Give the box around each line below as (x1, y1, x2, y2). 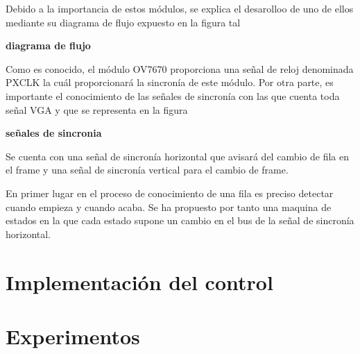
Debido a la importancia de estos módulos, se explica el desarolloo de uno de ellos (6, 1, 354, 15)
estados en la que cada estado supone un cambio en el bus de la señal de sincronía (6, 213, 354, 228)
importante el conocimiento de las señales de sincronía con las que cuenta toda (6, 88, 340, 103)
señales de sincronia (6, 126, 102, 140)
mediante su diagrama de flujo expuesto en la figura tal (6, 15, 241, 29)
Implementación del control (6, 267, 273, 296)
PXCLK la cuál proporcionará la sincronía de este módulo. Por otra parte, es (6, 75, 334, 90)
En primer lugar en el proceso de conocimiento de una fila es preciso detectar (6, 185, 334, 200)
